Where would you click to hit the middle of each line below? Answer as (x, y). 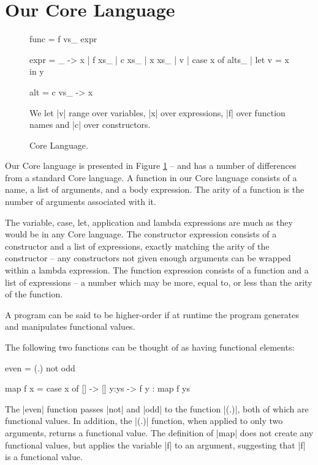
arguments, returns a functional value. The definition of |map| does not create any (159, 432)
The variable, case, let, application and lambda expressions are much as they (149, 222)
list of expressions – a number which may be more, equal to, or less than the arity (159, 282)
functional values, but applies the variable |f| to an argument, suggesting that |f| (155, 445)
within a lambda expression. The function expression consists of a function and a (157, 270)
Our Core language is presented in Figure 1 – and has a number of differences (151, 166)
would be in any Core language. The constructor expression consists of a (141, 234)
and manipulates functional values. (70, 326)
